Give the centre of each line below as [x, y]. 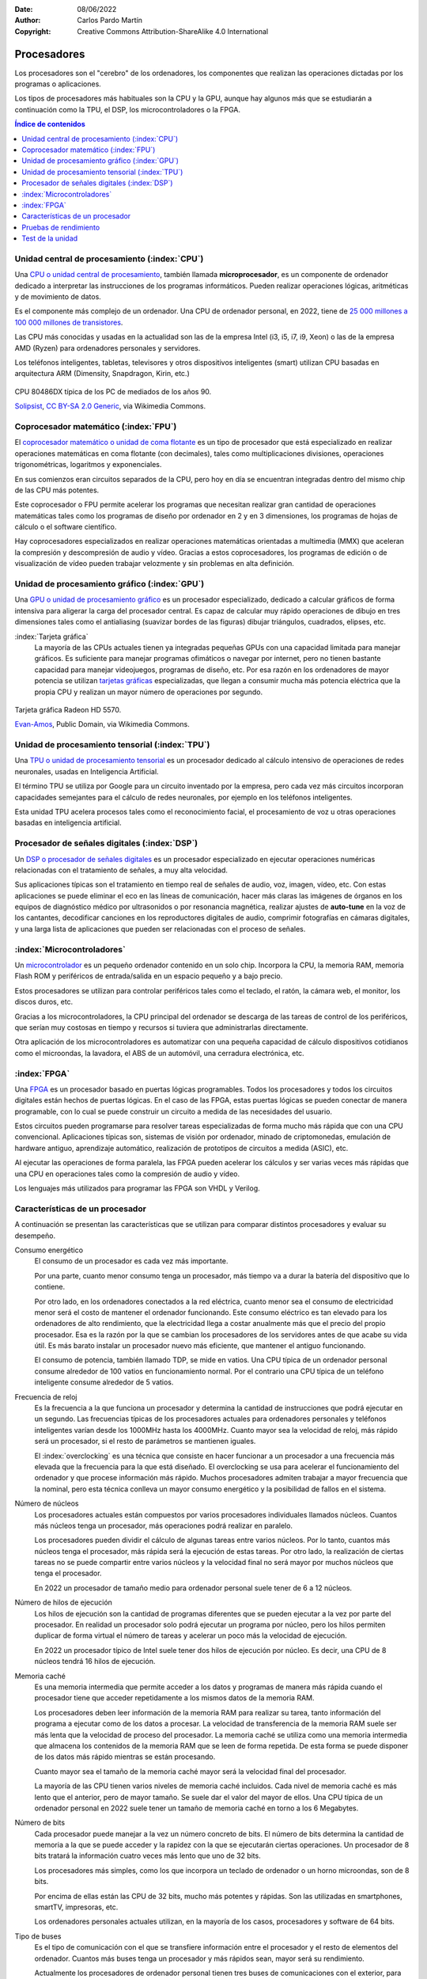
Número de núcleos [47, 1503]
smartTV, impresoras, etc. [76, 1907]
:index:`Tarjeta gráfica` [51, 636]
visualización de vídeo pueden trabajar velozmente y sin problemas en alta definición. [154, 564]
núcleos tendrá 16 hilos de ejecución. [95, 1662]
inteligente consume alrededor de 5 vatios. [104, 1382]
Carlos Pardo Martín [110, 21]
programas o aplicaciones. [58, 84]
